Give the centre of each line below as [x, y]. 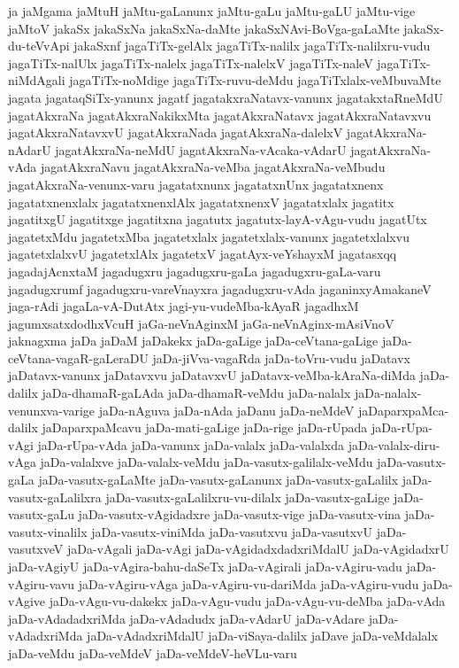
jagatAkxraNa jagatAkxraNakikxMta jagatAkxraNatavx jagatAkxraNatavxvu [220, 115]
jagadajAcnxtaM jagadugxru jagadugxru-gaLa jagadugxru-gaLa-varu [195, 271]
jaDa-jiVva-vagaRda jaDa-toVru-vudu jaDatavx [281, 357]
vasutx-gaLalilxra [55, 497]
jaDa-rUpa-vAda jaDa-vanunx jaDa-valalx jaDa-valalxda [191, 444]
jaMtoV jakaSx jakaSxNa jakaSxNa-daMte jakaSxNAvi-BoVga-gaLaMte [204, 28]
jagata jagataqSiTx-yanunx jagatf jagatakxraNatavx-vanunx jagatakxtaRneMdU [226, 97]
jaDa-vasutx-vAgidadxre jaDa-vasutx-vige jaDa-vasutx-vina [240, 514]
